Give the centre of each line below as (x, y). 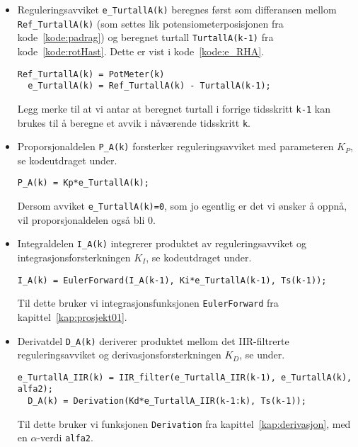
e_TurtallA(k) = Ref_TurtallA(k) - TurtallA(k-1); (149, 86)
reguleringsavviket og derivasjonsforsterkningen (119, 355)
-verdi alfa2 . (65, 437)
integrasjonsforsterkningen (74, 257)
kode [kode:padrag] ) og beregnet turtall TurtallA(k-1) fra (145, 37)
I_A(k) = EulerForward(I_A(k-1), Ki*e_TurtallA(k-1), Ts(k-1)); (172, 280)
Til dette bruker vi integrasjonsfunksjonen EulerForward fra (148, 303)
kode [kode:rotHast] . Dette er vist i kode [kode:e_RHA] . (141, 51)
